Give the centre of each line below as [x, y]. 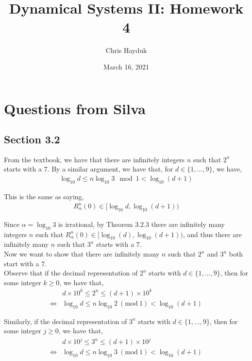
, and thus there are [212, 234]
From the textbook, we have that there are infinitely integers [94, 159]
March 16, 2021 [126, 66]
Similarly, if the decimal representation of [66, 321]
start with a [22, 263]
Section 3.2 [32, 139]
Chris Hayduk [126, 50]
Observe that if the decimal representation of [71, 273]
